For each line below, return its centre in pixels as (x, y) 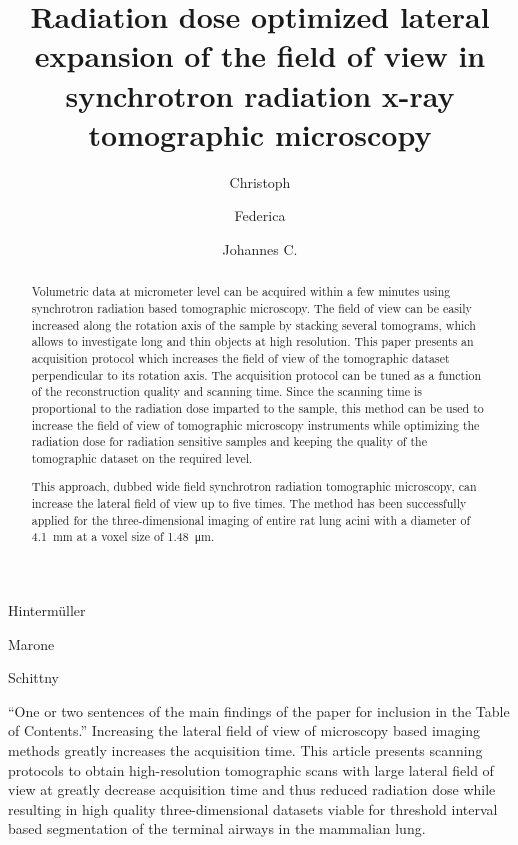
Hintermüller (47, 610)
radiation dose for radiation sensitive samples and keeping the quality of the (229, 441)
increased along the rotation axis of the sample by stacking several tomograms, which (253, 324)
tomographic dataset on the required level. (142, 457)
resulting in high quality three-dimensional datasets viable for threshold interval (253, 808)
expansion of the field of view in (260, 55)
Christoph (260, 181)
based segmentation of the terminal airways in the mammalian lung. (217, 828)
